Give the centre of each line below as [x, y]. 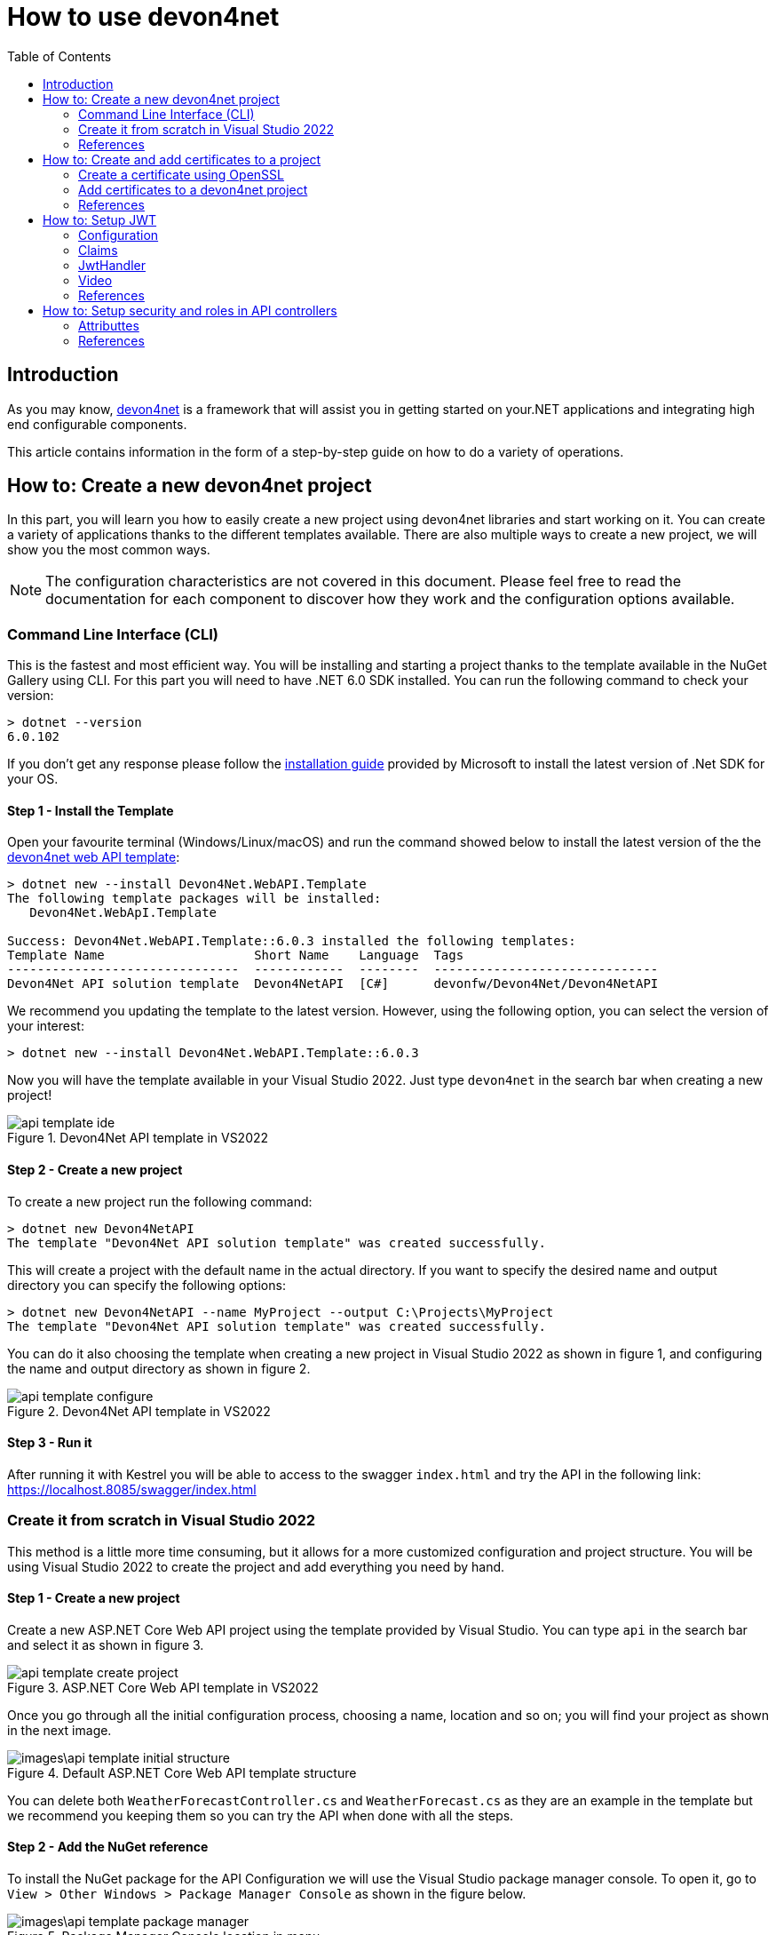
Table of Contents [59, 56]
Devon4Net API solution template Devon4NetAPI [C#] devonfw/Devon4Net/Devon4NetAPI [333, 984]
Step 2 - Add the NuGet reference [108, 1847]
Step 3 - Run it [50, 1443]
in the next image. [59, 1730]
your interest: [46, 1026]
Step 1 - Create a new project [94, 1598]
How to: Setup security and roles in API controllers [190, 310]
